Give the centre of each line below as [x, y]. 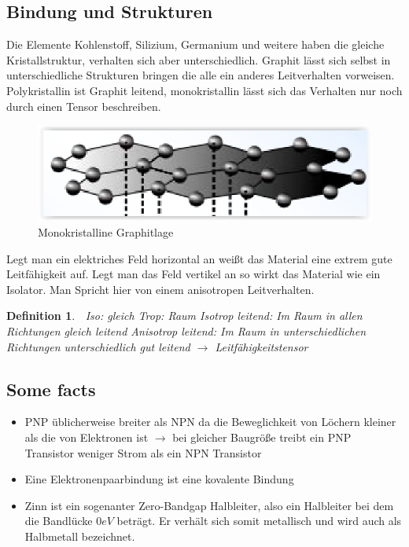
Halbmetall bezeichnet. [80, 536]
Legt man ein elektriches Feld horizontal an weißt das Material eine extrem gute [199, 258]
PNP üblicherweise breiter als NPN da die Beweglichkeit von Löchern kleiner [210, 422]
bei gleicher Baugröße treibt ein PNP [262, 437]
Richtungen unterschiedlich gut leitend [98, 346]
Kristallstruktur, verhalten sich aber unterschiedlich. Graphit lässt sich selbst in [199, 59]
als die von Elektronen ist [87, 437]
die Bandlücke [59, 521]
